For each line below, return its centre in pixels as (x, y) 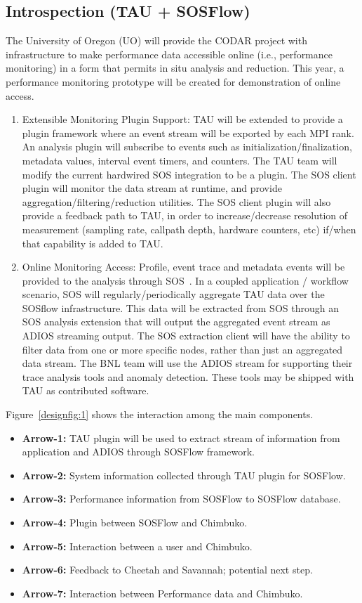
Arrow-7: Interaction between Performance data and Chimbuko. (162, 593)
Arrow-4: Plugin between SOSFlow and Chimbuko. (135, 523)
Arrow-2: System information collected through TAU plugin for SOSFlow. (184, 475)
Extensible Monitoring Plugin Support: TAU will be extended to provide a (182, 119)
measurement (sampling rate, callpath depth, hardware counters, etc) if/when (189, 229)
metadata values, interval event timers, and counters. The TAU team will (180, 160)
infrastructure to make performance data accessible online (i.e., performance (169, 54)
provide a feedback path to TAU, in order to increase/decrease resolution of (185, 215)
